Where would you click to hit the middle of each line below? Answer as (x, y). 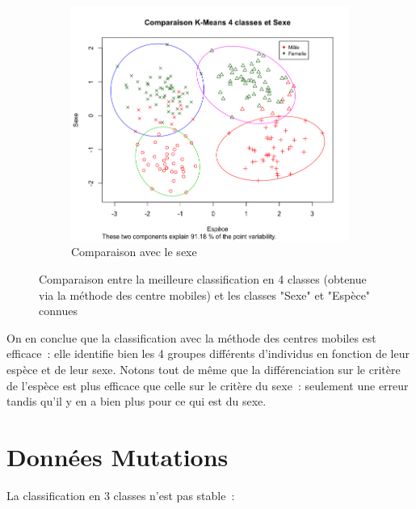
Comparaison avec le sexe (134, 252)
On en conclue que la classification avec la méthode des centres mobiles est (191, 337)
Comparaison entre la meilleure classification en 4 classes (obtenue (203, 279)
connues (58, 311)
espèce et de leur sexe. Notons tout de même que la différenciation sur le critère (204, 369)
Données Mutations (118, 456)
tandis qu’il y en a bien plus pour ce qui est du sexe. (137, 401)
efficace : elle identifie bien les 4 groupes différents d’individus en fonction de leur (208, 353)
